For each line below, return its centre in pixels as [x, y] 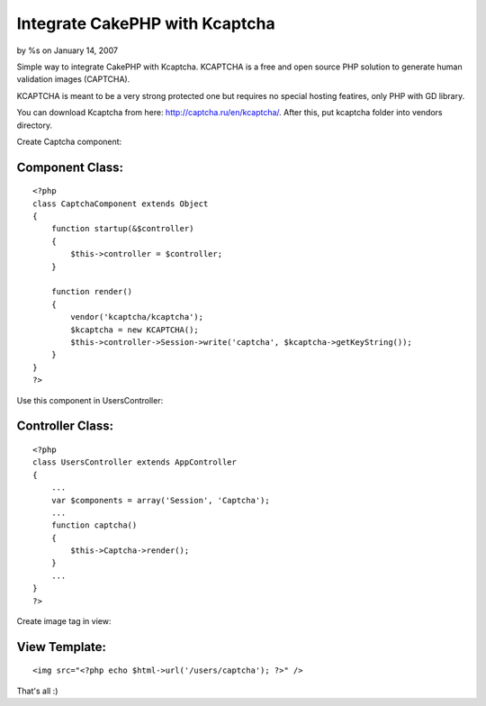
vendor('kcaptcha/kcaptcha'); [137, 317]
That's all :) [37, 691]
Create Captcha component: [69, 141]
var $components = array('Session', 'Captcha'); [160, 500]
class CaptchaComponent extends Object [121, 204]
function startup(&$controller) [122, 229]
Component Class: [70, 167]
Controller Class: [65, 426]
